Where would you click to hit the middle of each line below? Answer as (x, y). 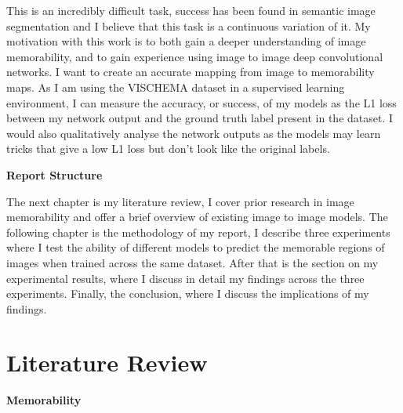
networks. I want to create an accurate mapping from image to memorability (191, 72)
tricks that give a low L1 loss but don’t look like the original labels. (168, 149)
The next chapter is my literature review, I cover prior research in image (180, 201)
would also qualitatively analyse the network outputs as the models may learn (194, 133)
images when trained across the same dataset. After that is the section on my (192, 262)
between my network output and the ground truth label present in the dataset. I (200, 118)
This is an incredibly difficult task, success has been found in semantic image (191, 10)
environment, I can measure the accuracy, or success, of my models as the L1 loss (201, 102)
